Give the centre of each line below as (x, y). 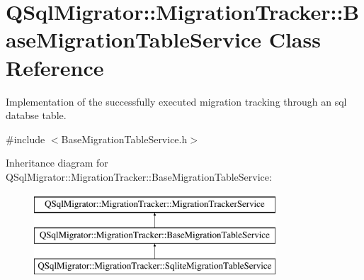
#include (25, 139)
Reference (55, 67)
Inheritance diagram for (57, 163)
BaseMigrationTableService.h (124, 139)
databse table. (36, 115)
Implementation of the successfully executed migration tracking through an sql (176, 101)
